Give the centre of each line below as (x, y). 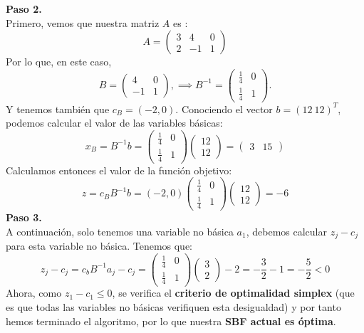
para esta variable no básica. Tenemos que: (99, 246)
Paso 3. (24, 217)
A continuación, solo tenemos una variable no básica (120, 231)
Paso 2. (24, 9)
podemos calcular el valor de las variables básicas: (114, 123)
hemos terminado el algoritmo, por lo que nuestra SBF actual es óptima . (171, 321)
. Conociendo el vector (224, 109)
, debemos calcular (286, 231)
